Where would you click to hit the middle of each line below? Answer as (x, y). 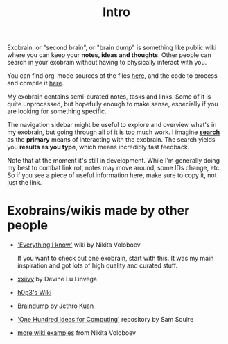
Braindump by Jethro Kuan (55, 306)
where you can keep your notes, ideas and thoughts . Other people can (109, 55)
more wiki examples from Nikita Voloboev (77, 333)
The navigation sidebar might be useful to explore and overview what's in (112, 125)
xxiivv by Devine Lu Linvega (57, 279)
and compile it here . (36, 83)
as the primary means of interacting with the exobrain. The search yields (111, 140)
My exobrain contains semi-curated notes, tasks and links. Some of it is (109, 97)
